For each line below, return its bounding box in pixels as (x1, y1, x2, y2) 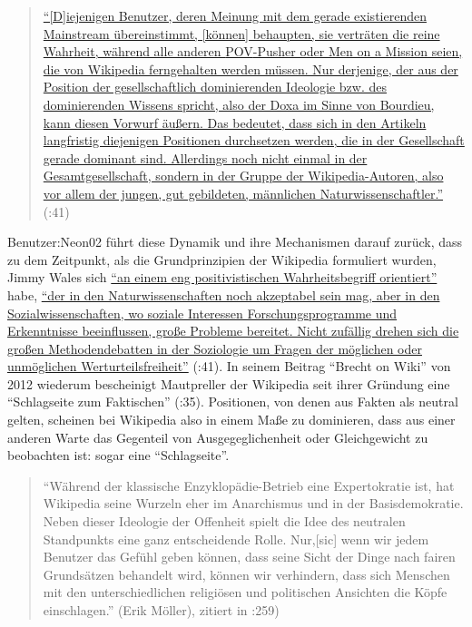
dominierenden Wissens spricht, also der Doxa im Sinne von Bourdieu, (43, 94, 435, 113)
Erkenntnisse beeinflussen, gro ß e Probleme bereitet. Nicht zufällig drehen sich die (7, 321, 459, 340)
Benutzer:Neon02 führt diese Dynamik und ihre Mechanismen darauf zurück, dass (7, 232, 463, 251)
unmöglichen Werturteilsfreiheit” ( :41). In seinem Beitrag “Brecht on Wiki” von (7, 357, 451, 376)
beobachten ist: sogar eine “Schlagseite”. (7, 446, 230, 465)
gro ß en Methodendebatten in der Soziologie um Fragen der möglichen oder (7, 338, 422, 358)
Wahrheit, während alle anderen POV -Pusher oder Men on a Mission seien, (43, 42, 463, 61)
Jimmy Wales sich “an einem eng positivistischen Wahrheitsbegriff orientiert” (7, 268, 438, 287)
